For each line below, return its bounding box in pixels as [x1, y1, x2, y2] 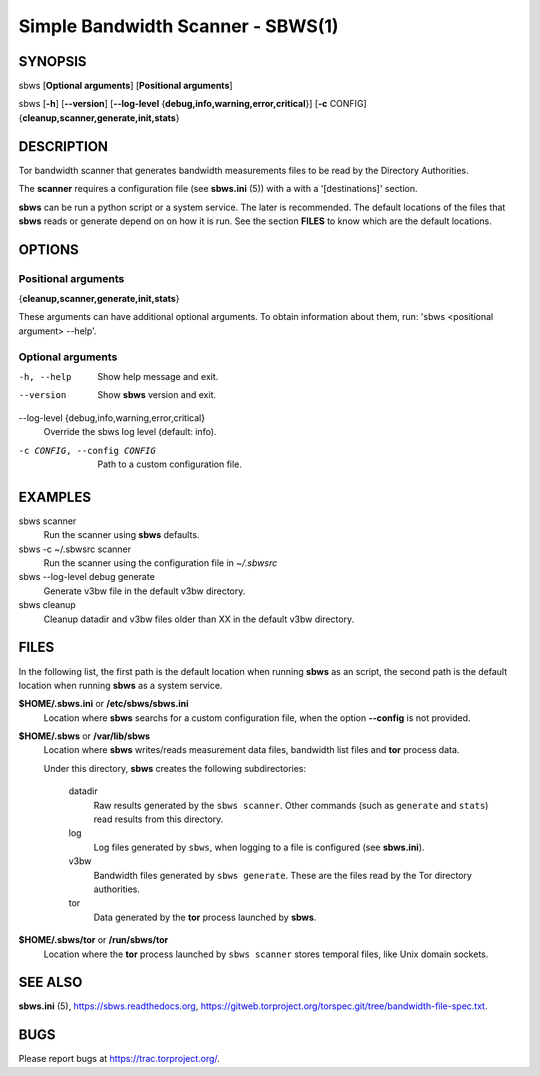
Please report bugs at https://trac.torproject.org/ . [18, 1053, 220, 1065]
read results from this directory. [93, 813, 224, 825]
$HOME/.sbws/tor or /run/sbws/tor [18, 934, 169, 946]
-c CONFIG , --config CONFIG [18, 445, 157, 456]
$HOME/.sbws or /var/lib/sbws [18, 730, 150, 742]
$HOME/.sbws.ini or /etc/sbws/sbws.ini [18, 698, 189, 710]
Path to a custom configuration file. [97, 458, 242, 470]
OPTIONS [18, 241, 79, 258]
